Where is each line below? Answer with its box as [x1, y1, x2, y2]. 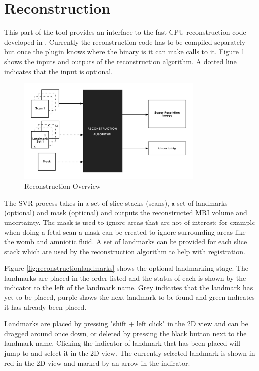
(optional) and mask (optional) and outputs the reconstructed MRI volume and [4, 207, 247, 218]
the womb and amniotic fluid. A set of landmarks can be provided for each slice [4, 236, 247, 247]
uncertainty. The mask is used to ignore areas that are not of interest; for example [4, 217, 255, 227]
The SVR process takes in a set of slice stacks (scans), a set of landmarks [4, 197, 228, 208]
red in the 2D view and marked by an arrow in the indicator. [4, 357, 190, 368]
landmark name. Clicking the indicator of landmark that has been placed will [4, 338, 240, 348]
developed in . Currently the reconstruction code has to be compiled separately [4, 36, 246, 47]
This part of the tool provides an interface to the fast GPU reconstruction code [4, 27, 246, 37]
